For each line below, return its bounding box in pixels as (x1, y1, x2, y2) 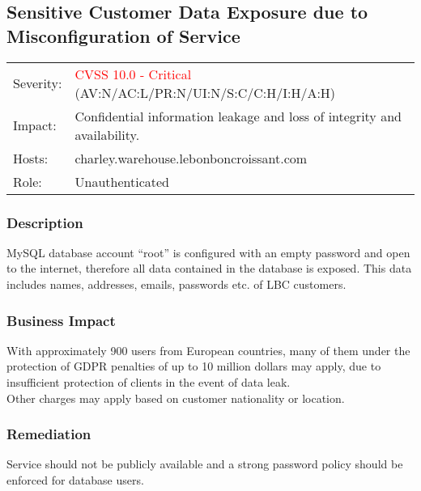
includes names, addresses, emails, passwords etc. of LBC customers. (6, 276, 347, 292)
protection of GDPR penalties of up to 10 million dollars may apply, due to (6, 358, 381, 375)
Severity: (13, 74, 62, 93)
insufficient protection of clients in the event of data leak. (6, 374, 291, 390)
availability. (74, 125, 140, 144)
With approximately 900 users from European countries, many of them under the (6, 341, 410, 358)
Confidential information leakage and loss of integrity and (74, 106, 402, 125)
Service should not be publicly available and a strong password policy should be (6, 455, 403, 472)
